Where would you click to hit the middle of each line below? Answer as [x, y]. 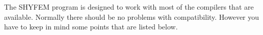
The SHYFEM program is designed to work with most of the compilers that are [129, 7]
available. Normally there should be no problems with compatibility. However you [132, 16]
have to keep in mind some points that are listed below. [91, 27]
